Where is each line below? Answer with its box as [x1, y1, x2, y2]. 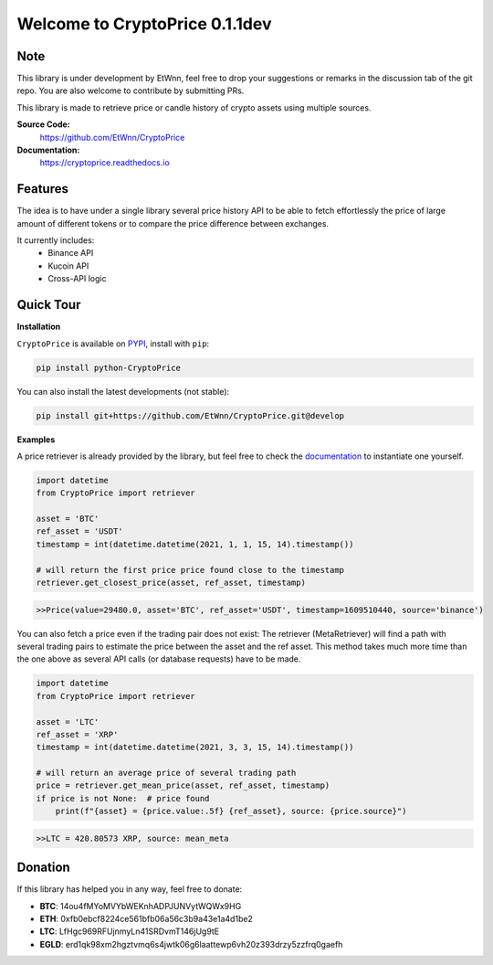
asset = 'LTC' [36, 716, 100, 726]
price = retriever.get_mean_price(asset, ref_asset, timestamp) [36, 780, 330, 790]
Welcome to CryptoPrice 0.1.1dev [16, 14, 272, 34]
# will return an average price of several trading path [36, 768, 297, 779]
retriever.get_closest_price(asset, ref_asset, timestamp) [36, 578, 306, 588]
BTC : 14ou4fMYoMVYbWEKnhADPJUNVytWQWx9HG [39, 900, 242, 911]
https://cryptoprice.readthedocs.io [39, 157, 171, 168]
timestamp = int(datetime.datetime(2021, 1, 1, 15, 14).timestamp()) [36, 539, 354, 549]
